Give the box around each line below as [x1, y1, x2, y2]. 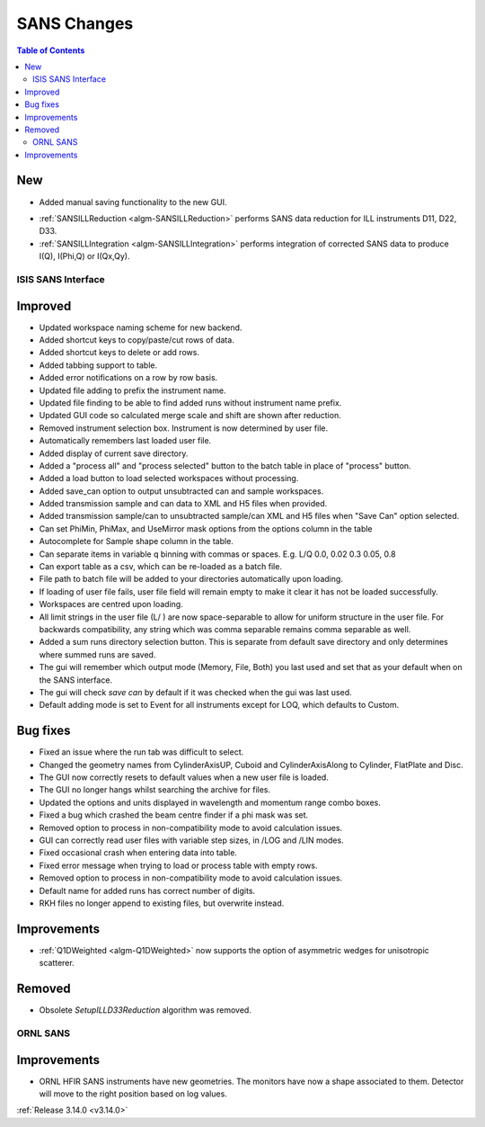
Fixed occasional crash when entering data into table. [39, 847, 238, 858]
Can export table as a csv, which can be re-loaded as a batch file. [39, 561, 283, 572]
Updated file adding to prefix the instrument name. [39, 385, 226, 396]
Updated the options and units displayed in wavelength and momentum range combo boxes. [39, 797, 381, 808]
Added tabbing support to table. [39, 360, 157, 371]
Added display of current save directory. [39, 448, 189, 459]
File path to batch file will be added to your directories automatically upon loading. [39, 574, 343, 585]
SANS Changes [16, 13, 134, 33]
